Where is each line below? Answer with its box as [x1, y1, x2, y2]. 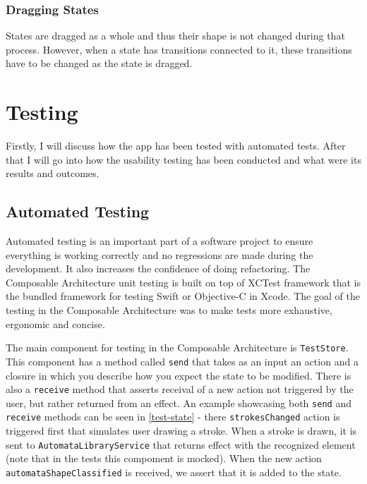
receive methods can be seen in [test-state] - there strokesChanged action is [6, 409, 340, 424]
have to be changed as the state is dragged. [6, 56, 193, 71]
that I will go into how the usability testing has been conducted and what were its [6, 152, 361, 167]
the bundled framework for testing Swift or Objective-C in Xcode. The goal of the [6, 289, 360, 303]
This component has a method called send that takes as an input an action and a [6, 353, 359, 368]
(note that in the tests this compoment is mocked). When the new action [6, 451, 322, 466]
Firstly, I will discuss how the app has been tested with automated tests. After [6, 138, 346, 153]
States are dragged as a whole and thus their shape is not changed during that [6, 28, 345, 43]
